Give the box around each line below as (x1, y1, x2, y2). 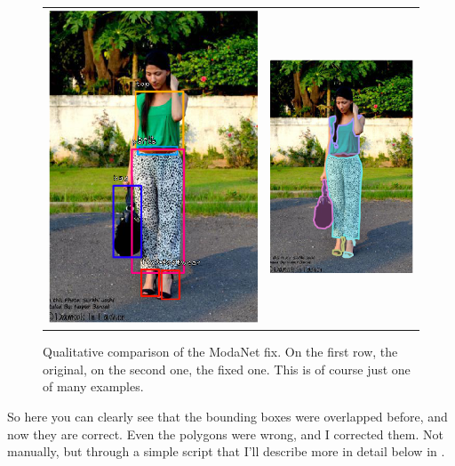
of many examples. (43, 377, 144, 396)
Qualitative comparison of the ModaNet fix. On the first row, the (43, 342, 398, 361)
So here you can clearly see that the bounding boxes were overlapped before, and (7, 407, 448, 426)
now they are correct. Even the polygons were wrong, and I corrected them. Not (7, 424, 443, 443)
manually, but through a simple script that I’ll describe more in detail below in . (7, 442, 445, 461)
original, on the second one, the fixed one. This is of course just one (43, 359, 411, 378)
